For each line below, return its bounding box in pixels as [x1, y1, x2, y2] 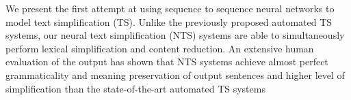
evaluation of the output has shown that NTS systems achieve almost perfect [5, 54, 328, 69]
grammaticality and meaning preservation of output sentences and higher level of [5, 67, 345, 82]
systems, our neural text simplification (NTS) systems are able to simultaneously [5, 28, 345, 42]
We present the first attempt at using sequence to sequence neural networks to [5, 1, 335, 15]
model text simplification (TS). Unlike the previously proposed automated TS [5, 14, 333, 29]
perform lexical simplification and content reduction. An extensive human [5, 41, 314, 55]
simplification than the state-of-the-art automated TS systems [5, 81, 265, 95]
